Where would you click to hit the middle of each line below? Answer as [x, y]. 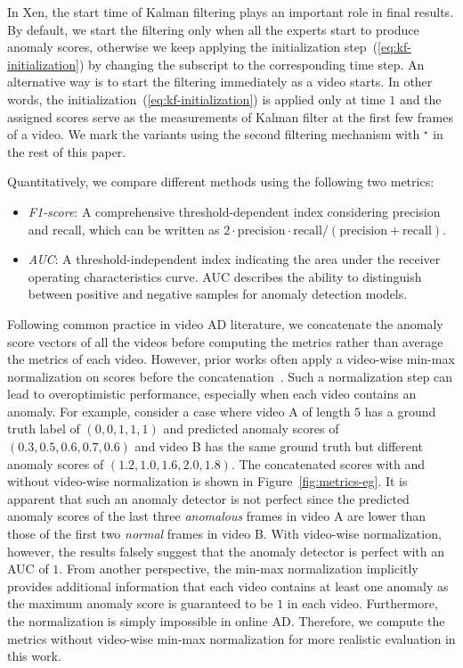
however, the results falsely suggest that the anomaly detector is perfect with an [226, 551]
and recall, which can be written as [124, 229]
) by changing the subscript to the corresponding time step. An [252, 64]
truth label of [44, 429]
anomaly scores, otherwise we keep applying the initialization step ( [193, 47]
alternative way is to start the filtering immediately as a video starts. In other [220, 82]
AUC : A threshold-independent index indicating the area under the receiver [234, 259]
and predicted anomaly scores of [251, 429]
